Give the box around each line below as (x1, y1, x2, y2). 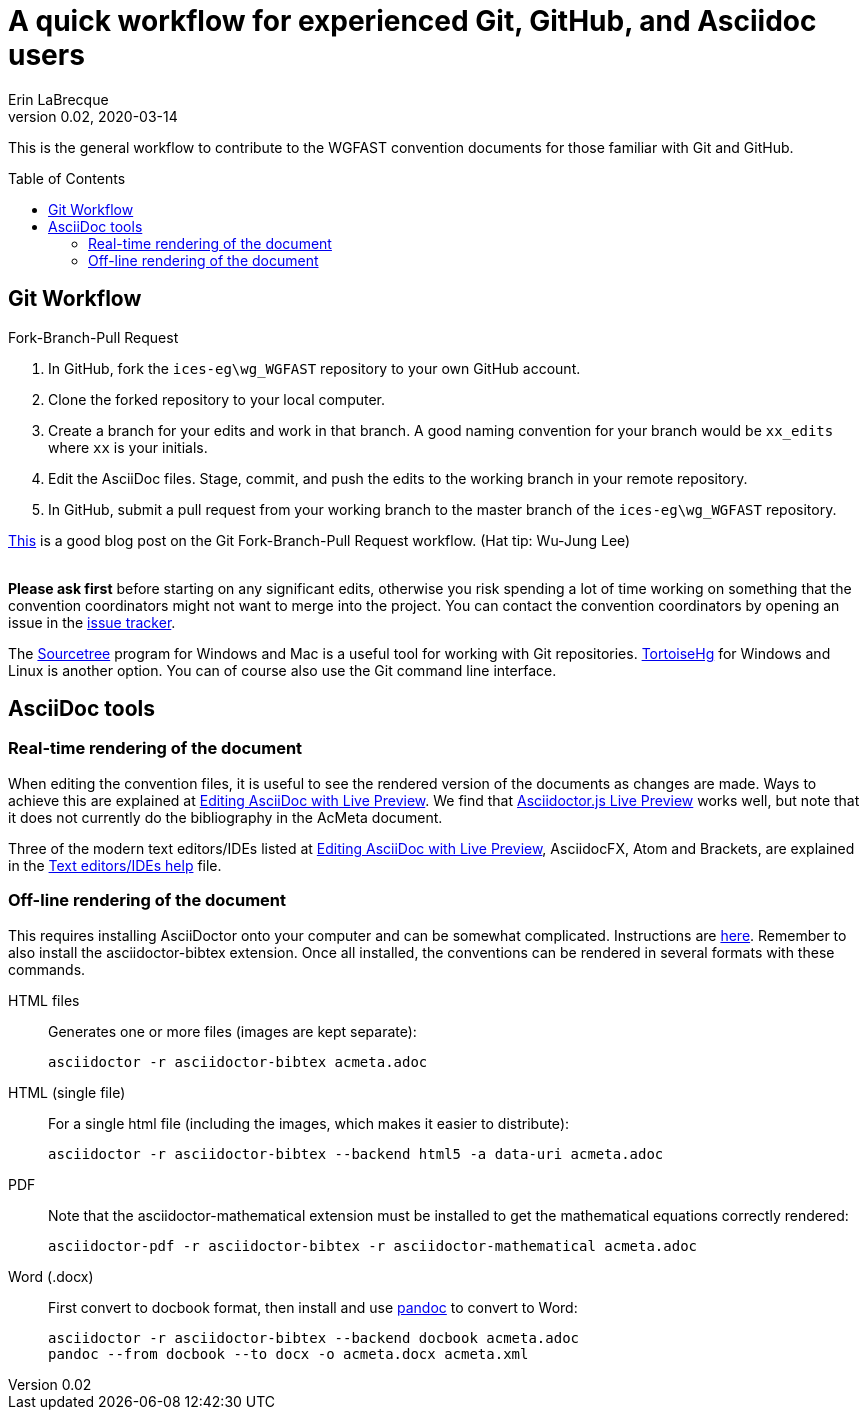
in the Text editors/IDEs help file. (8, 856, 222, 874)
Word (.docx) (8, 1267, 94, 1285)
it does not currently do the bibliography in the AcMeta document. (8, 808, 443, 826)
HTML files (8, 991, 80, 1009)
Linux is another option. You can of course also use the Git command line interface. (8, 661, 557, 679)
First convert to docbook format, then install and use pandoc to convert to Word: (48, 1298, 578, 1316)
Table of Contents (8, 169, 126, 187)
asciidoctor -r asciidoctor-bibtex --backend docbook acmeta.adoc (48, 1329, 580, 1346)
